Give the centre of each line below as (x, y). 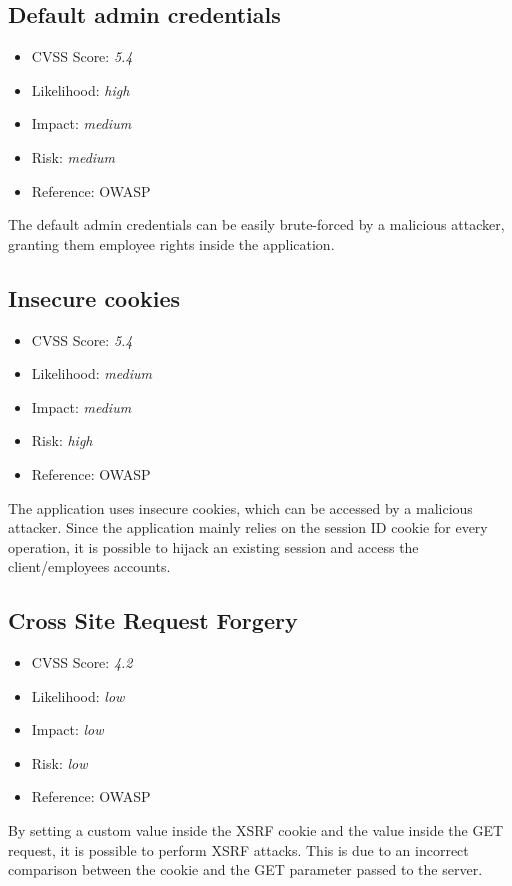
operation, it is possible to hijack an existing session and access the (213, 546)
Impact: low (67, 729)
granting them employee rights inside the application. (171, 243)
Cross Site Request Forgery (153, 620)
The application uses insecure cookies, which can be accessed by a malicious (240, 507)
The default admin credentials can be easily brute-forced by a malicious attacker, (256, 224)
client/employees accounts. (89, 566)
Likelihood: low (78, 695)
